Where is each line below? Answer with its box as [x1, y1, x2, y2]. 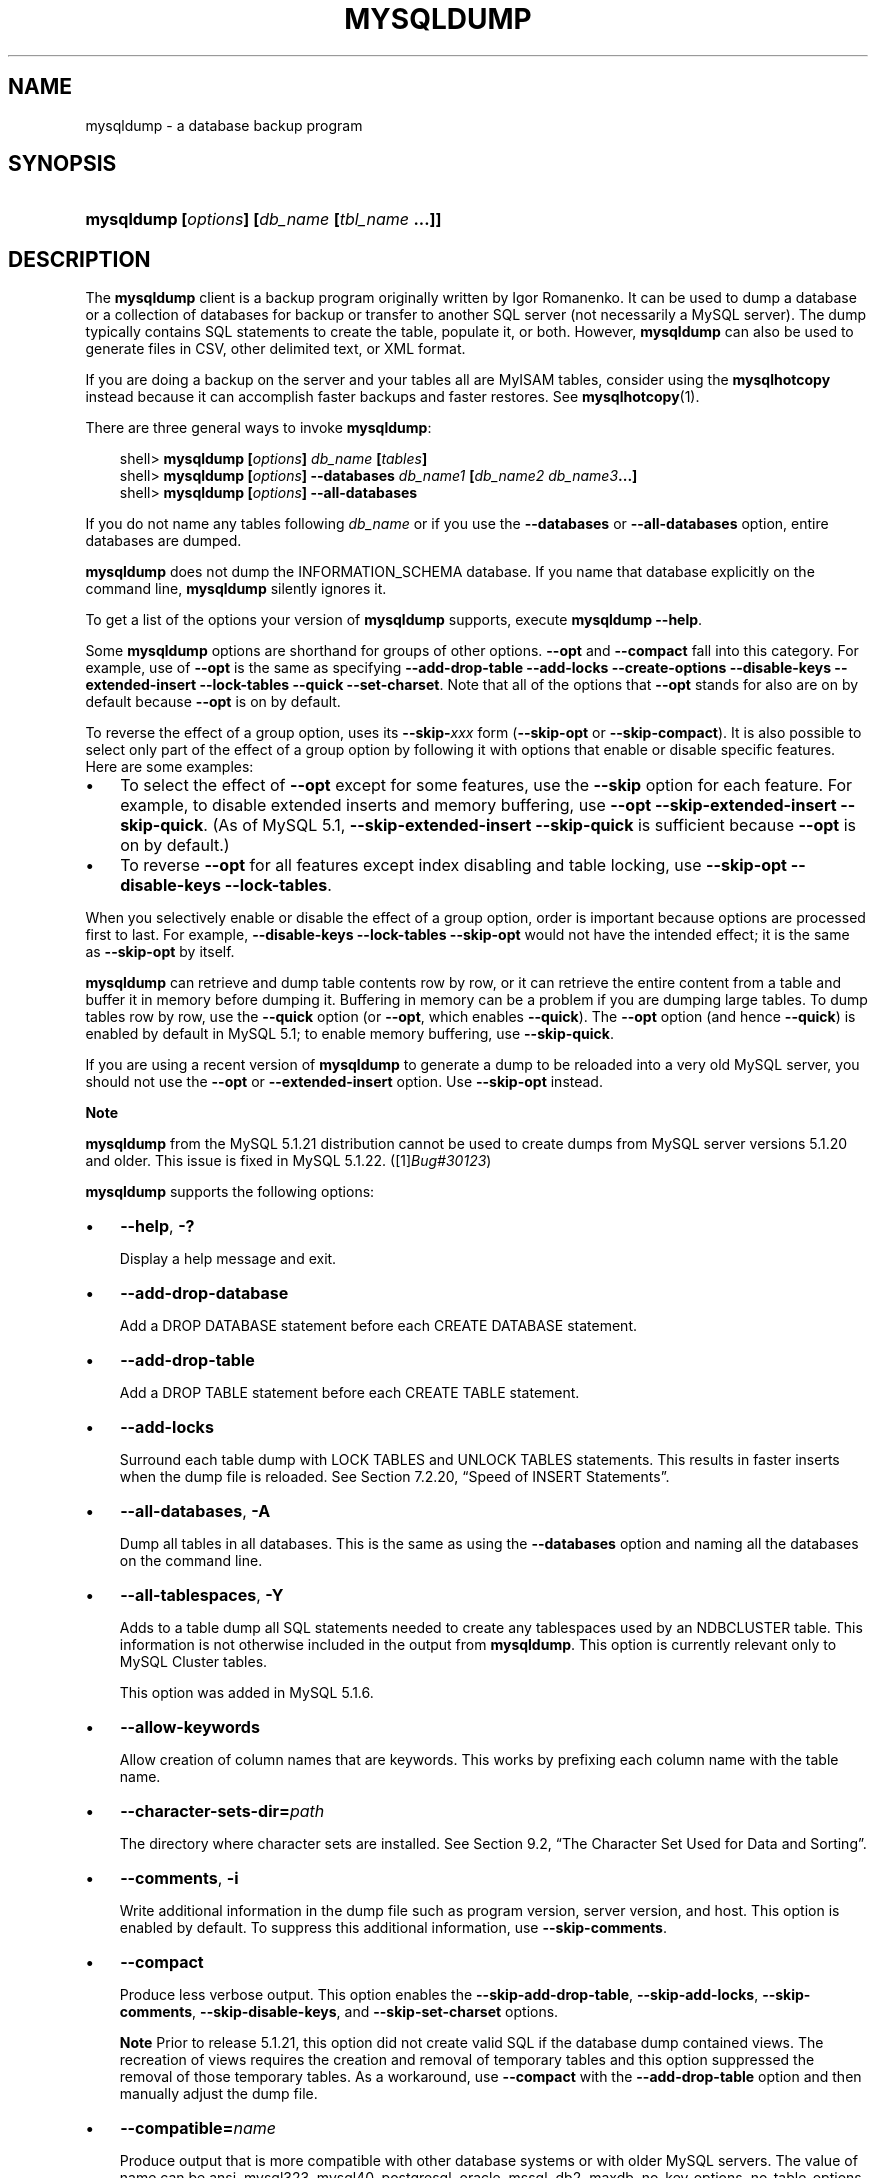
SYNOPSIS [8, 151, 117, 177]
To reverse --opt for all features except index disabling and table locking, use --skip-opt [120, 855, 787, 876]
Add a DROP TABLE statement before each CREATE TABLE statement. [119, 1384, 580, 1402]
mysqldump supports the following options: [85, 1183, 375, 1201]
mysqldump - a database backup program [85, 116, 363, 134]
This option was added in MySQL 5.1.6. [119, 1684, 374, 1702]
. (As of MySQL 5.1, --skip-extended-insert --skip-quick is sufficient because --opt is [203, 815, 857, 836]
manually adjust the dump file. [119, 2085, 318, 2103]
